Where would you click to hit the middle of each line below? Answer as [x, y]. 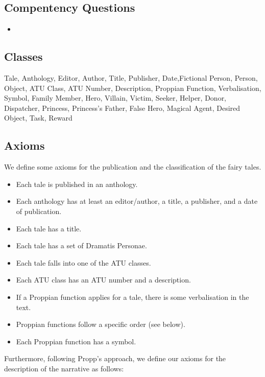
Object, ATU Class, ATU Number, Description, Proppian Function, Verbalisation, [133, 88]
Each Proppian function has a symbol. [76, 341]
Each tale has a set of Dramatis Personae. [81, 245]
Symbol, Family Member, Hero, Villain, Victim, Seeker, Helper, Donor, [115, 98]
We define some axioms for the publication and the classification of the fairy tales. [133, 167]
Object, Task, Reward [38, 118]
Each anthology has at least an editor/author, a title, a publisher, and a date [137, 201]
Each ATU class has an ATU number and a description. [103, 280]
